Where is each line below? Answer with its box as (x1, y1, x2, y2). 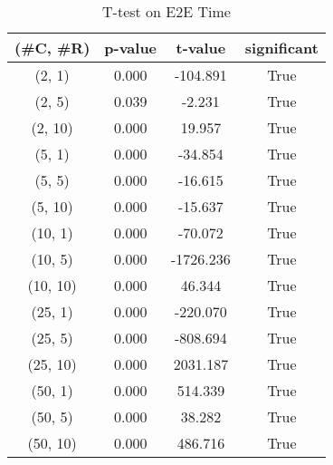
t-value (176, 37, 226, 58)
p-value (104, 37, 157, 58)
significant (244, 37, 319, 58)
